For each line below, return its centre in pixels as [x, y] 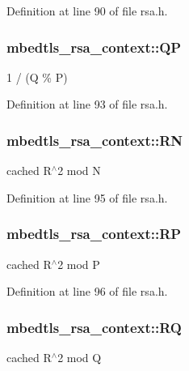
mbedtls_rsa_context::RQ [94, 327]
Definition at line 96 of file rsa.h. [87, 291]
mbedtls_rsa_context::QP [94, 47]
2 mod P [79, 264]
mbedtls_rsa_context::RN [95, 140]
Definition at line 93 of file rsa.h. [87, 104]
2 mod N [79, 171]
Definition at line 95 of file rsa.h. [87, 197]
